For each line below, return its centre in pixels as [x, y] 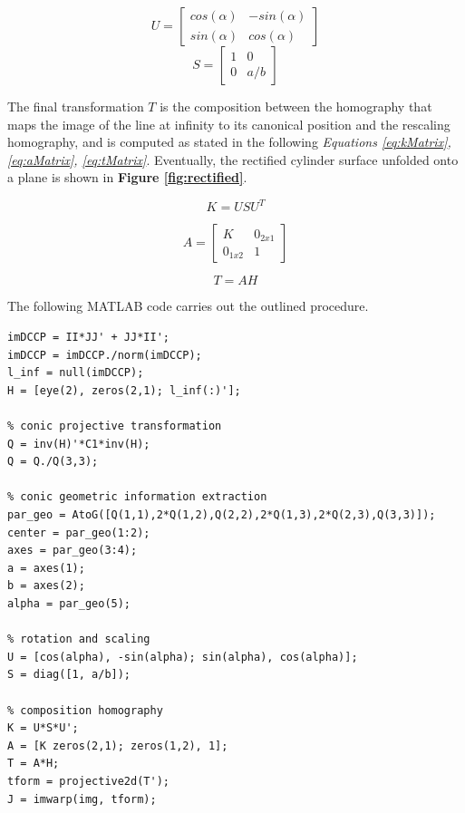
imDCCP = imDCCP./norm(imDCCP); [105, 355]
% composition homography [85, 710]
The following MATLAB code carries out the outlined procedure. [188, 306]
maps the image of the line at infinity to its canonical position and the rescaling [229, 124]
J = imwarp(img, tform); [82, 799]
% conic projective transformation [115, 426]
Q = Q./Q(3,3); [53, 462]
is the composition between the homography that [296, 106]
